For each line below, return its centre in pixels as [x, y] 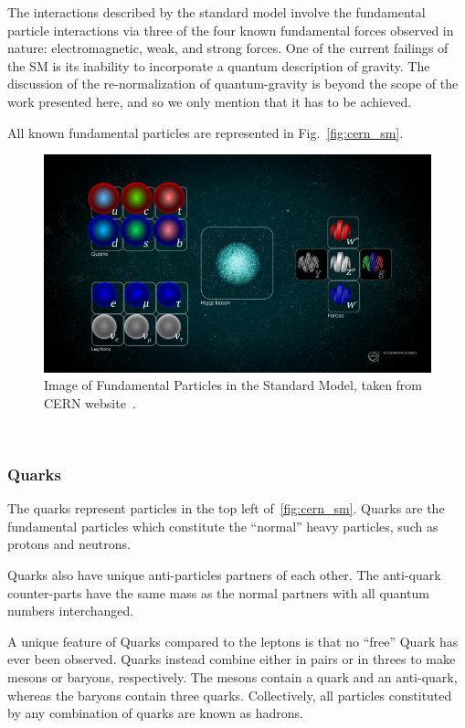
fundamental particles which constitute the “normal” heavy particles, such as [223, 526]
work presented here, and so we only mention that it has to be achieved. [210, 101]
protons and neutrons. [69, 544]
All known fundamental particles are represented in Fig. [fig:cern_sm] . [206, 132]
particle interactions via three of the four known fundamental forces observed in [231, 30]
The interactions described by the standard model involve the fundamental [217, 12]
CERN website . [90, 402]
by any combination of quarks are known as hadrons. [155, 713]
